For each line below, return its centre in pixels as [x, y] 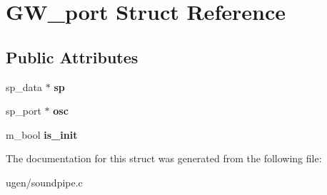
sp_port [24, 111]
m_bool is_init [42, 134]
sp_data [24, 86]
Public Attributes [72, 57]
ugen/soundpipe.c [44, 182]
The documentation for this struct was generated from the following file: [164, 158]
